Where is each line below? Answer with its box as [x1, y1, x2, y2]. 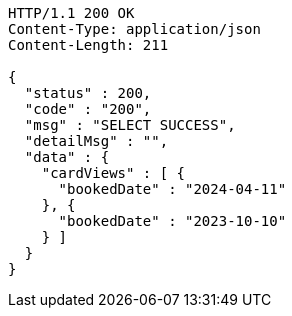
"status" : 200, [24, 85, 152, 101]
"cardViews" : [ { [41, 165, 186, 181]
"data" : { [24, 149, 110, 165]
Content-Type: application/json [8, 21, 261, 37]
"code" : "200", [24, 101, 152, 117]
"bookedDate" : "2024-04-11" [58, 181, 287, 197]
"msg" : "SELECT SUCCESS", [24, 117, 236, 133]
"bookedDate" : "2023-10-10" [58, 213, 287, 229]
